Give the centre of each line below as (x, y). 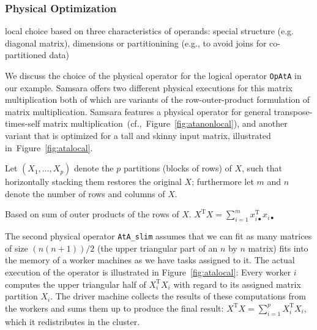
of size (17, 248)
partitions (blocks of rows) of (177, 168)
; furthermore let (223, 182)
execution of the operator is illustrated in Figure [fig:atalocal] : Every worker (148, 272)
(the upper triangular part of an (157, 248)
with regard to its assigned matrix (237, 284)
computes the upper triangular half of (76, 284)
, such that (262, 168)
